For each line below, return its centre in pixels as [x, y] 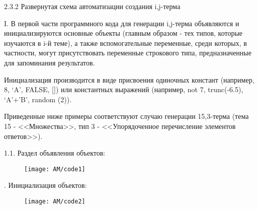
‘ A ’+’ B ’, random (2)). [38, 99]
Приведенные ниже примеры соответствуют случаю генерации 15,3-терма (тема [126, 116]
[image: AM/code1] [55, 169]
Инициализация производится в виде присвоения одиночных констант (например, [129, 79]
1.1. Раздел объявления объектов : [55, 153]
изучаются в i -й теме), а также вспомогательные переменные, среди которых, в [125, 43]
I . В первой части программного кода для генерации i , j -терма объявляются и [122, 23]
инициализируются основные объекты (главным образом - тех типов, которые [123, 33]
